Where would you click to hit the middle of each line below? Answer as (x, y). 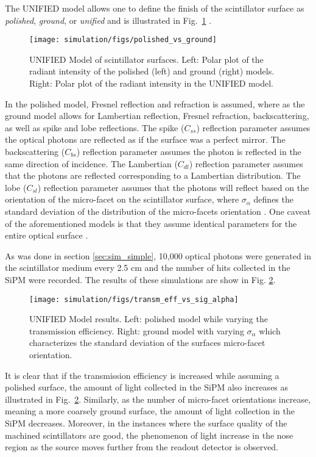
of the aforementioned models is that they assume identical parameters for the (151, 223)
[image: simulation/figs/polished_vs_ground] (123, 40)
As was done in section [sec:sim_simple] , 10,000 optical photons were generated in (158, 255)
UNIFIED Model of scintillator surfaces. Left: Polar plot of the (146, 59)
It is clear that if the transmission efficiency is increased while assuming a (142, 375)
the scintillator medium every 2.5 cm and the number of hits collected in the (148, 268)
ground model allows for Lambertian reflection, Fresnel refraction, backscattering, (157, 116)
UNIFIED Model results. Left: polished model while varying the (149, 319)
